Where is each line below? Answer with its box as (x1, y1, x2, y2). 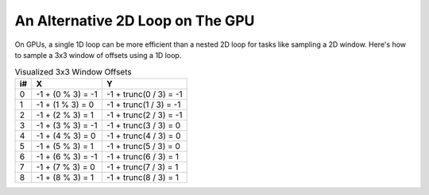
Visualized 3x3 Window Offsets (14, 66, 132, 77)
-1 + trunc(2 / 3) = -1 (106, 109, 183, 120)
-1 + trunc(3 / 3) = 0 (106, 120, 181, 131)
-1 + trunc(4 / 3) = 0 (106, 130, 181, 141)
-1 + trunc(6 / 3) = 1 (106, 151, 179, 162)
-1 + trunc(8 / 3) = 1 (106, 171, 179, 182)
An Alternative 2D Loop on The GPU (14, 12, 255, 29)
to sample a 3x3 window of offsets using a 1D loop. (14, 50, 182, 59)
